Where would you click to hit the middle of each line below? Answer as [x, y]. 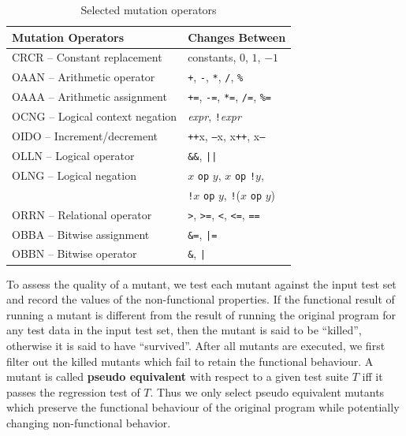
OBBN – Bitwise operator [74, 253]
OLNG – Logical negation [74, 175]
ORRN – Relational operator [82, 214]
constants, [212, 57]
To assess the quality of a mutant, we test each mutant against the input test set [201, 283]
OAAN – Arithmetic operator [84, 77]
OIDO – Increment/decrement [85, 136]
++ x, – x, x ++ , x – [227, 136]
